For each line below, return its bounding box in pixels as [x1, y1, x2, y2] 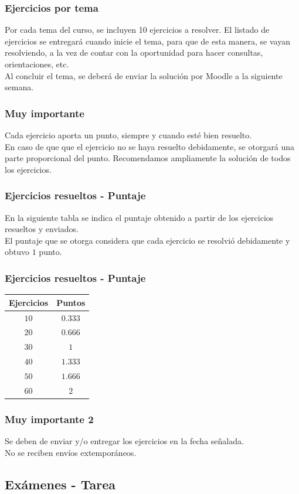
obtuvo [5, 246, 30, 258]
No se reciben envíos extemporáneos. [5, 446, 137, 458]
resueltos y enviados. [5, 223, 79, 235]
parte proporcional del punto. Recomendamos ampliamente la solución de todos [5, 152, 291, 164]
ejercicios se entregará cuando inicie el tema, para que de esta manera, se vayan [5, 35, 290, 47]
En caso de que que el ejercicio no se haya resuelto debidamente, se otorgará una [5, 140, 295, 152]
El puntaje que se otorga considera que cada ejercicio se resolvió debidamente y [5, 234, 290, 246]
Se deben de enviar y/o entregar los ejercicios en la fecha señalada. [5, 435, 244, 447]
